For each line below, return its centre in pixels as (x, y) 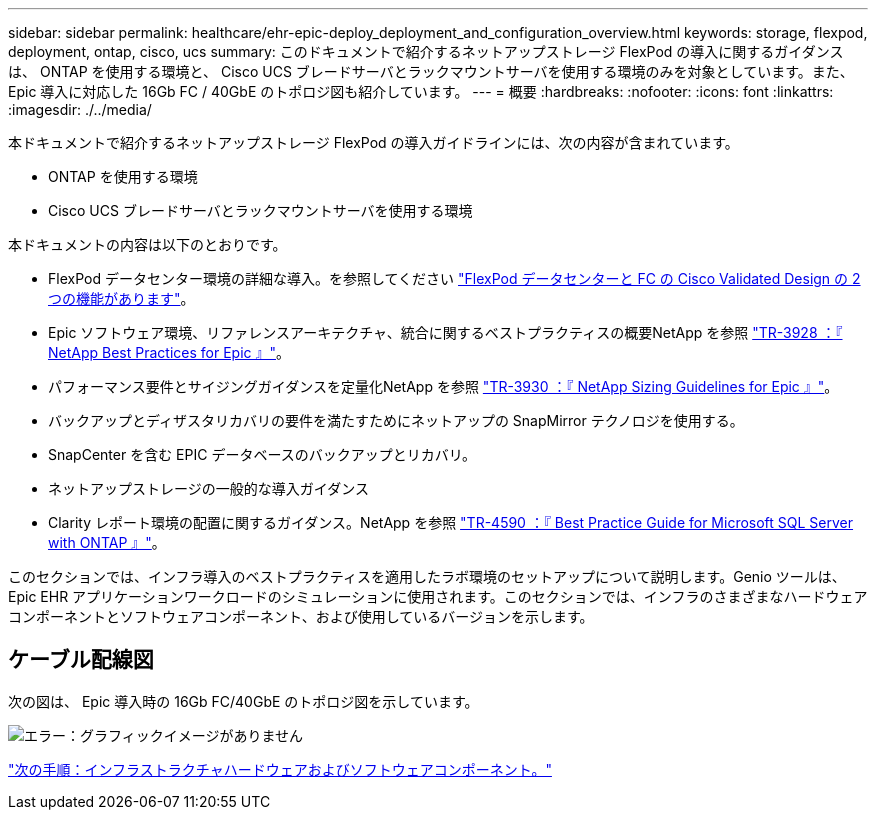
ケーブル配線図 (81, 660)
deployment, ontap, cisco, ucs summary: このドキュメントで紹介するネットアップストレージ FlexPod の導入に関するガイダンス (426, 51)
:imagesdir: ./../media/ (80, 109)
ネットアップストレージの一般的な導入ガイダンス (208, 488)
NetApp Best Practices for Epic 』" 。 (169, 352)
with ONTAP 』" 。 (107, 542)
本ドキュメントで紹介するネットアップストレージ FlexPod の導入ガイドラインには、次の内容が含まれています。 (373, 142)
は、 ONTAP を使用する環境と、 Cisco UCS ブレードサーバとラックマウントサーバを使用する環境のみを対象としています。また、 (431, 71)
